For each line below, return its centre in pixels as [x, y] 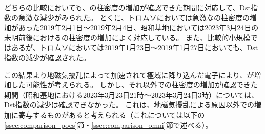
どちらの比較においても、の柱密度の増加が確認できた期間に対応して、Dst [127, 7]
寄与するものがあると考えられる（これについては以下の [111, 114]
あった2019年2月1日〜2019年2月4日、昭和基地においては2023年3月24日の [138, 27]
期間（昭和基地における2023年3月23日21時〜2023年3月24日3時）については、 [131, 94]
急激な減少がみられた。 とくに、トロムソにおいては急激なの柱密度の [134, 17]
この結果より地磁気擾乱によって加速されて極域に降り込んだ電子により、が [129, 74]
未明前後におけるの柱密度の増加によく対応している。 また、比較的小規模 [127, 37]
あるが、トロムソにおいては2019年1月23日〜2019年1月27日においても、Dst [135, 47]
